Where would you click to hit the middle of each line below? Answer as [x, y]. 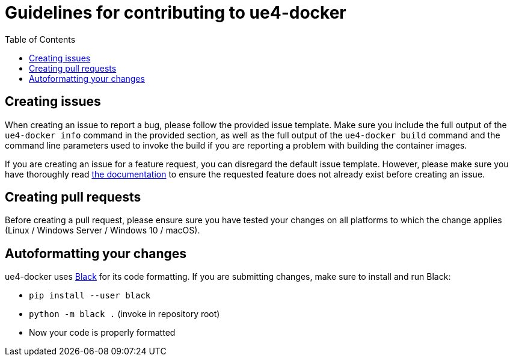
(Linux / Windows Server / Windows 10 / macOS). [103, 230]
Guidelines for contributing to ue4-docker [176, 13]
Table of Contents [40, 39]
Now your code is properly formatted [102, 333]
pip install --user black [90, 296]
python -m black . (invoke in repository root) [124, 314]
